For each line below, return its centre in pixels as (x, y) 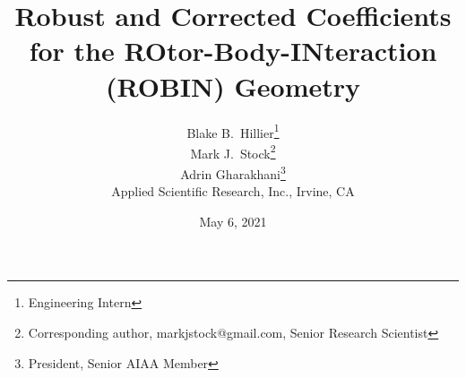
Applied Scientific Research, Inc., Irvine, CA (233, 191)
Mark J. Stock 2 (233, 151)
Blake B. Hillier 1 (233, 131)
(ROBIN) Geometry (233, 86)
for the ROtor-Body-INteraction (233, 51)
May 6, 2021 (233, 221)
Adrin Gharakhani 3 (233, 172)
